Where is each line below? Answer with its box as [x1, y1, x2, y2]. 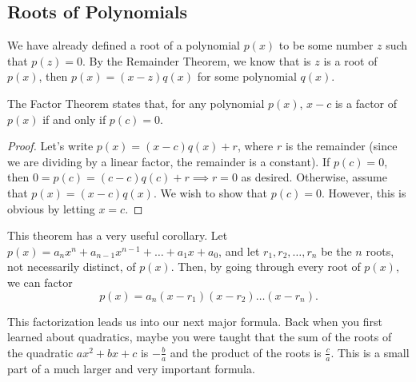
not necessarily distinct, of [7, 258, 136, 275]
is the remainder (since [285, 137, 398, 154]
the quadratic [7, 344, 74, 360]
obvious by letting [7, 200, 95, 217]
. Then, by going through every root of [170, 258, 361, 275]
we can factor [7, 273, 73, 290]
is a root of [323, 52, 378, 69]
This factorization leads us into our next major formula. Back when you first [7, 312, 382, 329]
